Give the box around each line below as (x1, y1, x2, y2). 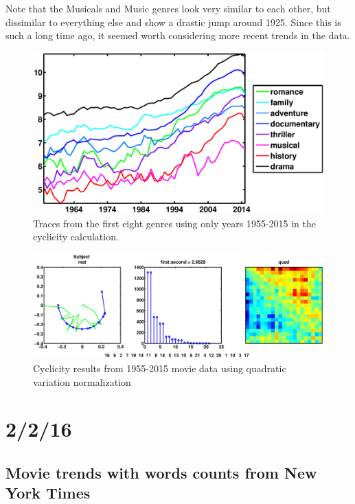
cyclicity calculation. (33, 229, 119, 244)
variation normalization (33, 374, 131, 389)
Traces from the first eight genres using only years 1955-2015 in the (33, 216, 316, 230)
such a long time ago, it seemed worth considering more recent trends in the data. (5, 28, 350, 43)
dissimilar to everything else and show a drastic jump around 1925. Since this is (5, 14, 341, 29)
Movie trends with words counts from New (5, 461, 317, 483)
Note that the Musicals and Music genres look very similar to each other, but (5, 1, 331, 15)
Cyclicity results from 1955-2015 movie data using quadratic (33, 360, 286, 375)
